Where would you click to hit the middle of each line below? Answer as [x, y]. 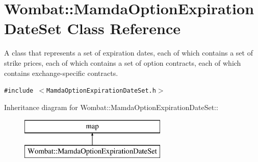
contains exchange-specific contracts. [61, 73]
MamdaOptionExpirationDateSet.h [101, 91]
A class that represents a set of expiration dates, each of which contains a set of [128, 53]
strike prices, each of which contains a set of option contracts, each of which [123, 62]
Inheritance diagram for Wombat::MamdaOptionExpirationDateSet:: [111, 107]
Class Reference [124, 28]
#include [19, 91]
